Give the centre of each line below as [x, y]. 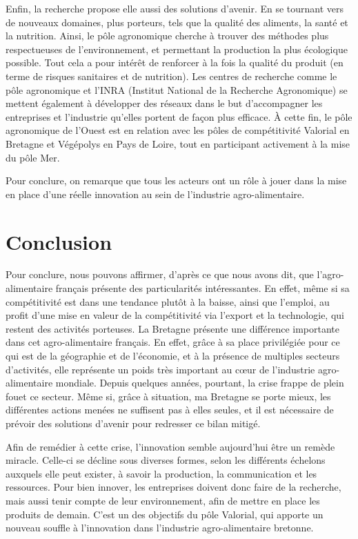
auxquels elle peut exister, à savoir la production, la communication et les [161, 473]
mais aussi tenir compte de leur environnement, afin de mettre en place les [163, 500]
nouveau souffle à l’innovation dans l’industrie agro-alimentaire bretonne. [160, 528]
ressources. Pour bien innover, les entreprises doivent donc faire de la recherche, [173, 487]
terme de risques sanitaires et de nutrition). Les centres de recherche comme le [171, 76]
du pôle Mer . [33, 157]
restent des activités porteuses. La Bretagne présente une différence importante [173, 328]
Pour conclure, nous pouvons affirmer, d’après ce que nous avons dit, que [160, 274]
